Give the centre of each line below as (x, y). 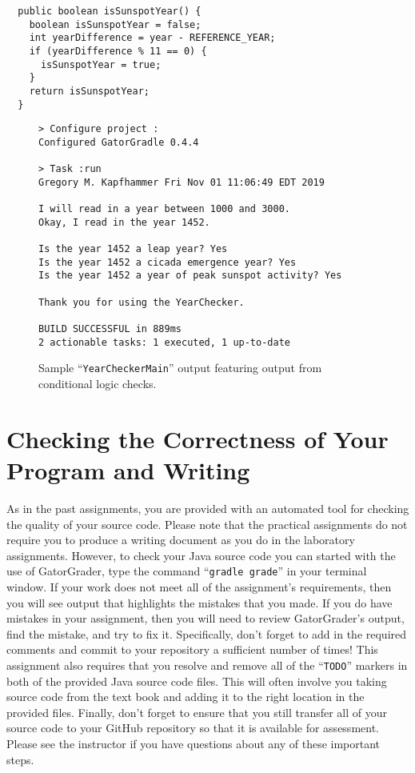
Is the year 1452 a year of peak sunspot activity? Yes (190, 276)
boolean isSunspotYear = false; (115, 24)
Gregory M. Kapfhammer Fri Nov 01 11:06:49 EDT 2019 (182, 182)
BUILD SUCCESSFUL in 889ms (110, 329)
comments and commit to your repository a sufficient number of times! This (192, 649)
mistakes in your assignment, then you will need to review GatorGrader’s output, (206, 618)
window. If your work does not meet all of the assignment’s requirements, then (199, 587)
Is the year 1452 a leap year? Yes (133, 249)
